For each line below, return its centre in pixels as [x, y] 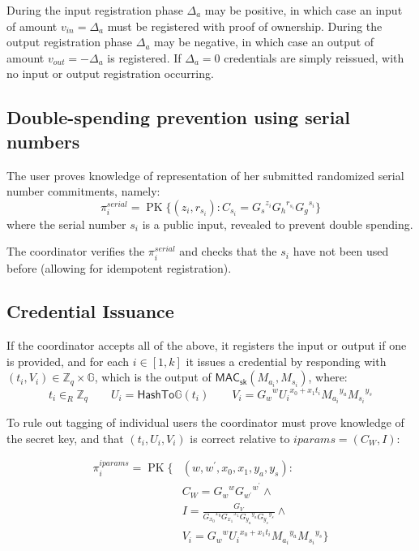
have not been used [341, 251]
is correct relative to [240, 438]
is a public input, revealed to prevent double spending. [278, 224]
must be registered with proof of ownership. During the [245, 26]
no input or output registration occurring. [110, 73]
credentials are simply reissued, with [314, 57]
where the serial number [66, 224]
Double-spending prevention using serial [178, 117]
